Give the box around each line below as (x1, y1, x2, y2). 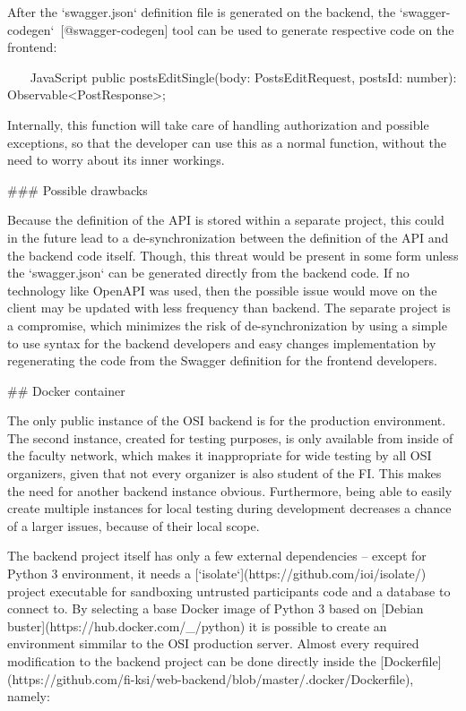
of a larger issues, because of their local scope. (7, 516, 260, 535)
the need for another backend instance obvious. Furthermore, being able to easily (7, 481, 453, 500)
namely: (7, 687, 50, 706)
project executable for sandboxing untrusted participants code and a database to (7, 581, 451, 600)
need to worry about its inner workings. (7, 150, 225, 169)
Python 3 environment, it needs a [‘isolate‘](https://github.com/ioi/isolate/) (7, 564, 427, 583)
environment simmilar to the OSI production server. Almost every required (7, 634, 419, 653)
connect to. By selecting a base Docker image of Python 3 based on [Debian (7, 599, 424, 618)
